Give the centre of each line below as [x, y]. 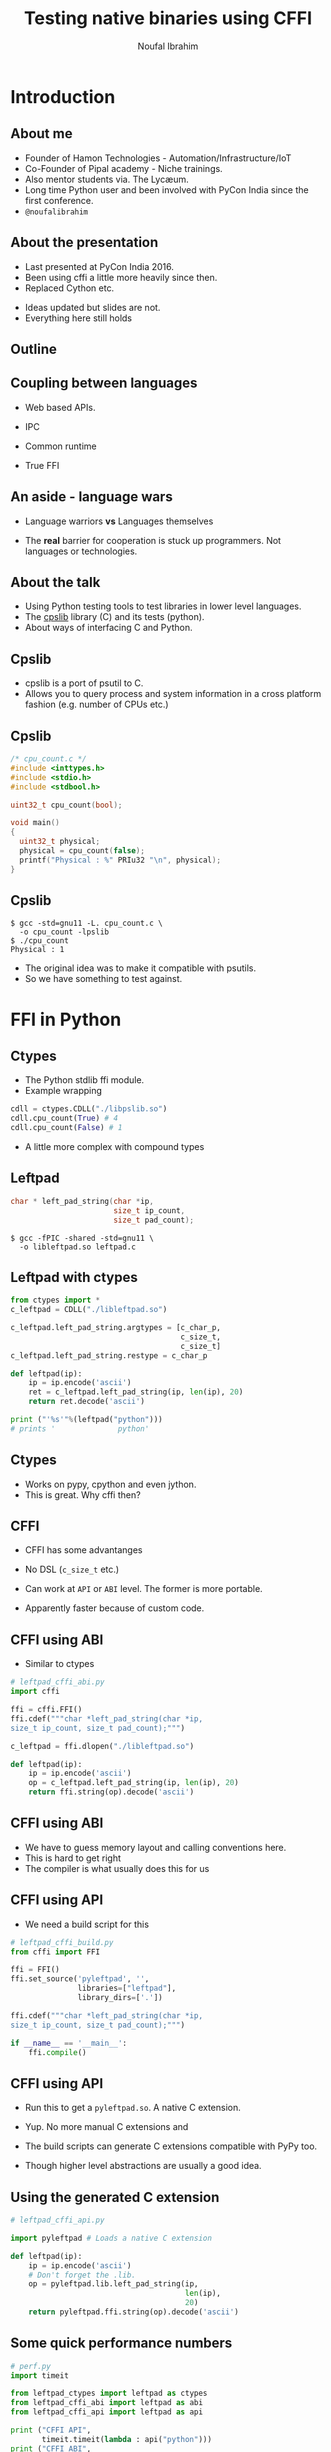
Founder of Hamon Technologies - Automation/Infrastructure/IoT [158, 158]
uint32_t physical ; [60, 842]
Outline [33, 348]
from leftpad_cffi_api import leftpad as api [106, 2412]
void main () [35, 823]
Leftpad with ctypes [74, 1277]
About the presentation [84, 242]
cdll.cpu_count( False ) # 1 [66, 1128]
